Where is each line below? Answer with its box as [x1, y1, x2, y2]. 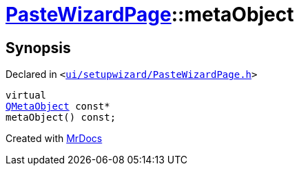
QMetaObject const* [6, 101, 110, 112]
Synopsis [6, 39, 71, 57]
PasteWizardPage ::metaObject [6, 3, 294, 26]
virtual [6, 90, 47, 101]
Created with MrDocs [6, 132, 103, 145]
